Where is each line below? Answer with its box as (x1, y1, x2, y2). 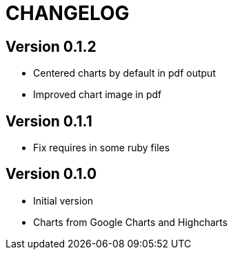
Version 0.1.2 (6, 37, 97, 55)
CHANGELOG (6, 1, 130, 25)
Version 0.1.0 (6, 165, 97, 183)
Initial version (33, 194, 94, 207)
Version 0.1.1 (6, 112, 92, 130)
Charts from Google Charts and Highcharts (33, 216, 228, 228)
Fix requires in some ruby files (33, 142, 170, 154)
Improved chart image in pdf (33, 88, 162, 101)
